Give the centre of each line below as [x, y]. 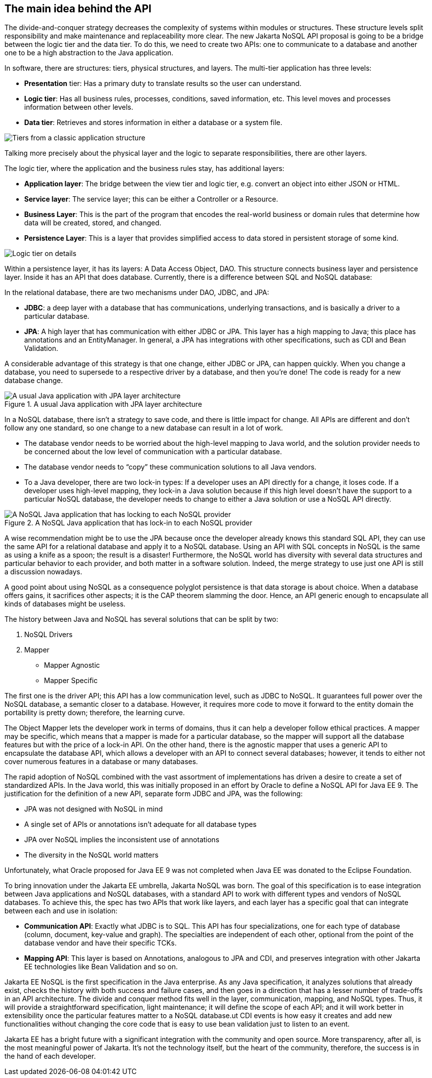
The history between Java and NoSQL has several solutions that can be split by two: [141, 619]
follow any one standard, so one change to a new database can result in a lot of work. [144, 428]
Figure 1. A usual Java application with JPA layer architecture [103, 404]
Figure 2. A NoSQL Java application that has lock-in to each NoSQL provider [129, 523]
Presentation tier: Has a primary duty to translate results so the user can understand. [163, 84]
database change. [34, 381]
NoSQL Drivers [48, 635]
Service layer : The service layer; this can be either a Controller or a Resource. [151, 199]
